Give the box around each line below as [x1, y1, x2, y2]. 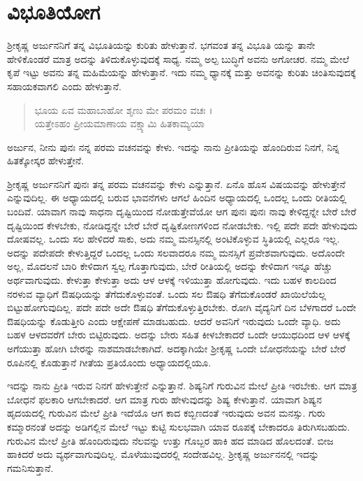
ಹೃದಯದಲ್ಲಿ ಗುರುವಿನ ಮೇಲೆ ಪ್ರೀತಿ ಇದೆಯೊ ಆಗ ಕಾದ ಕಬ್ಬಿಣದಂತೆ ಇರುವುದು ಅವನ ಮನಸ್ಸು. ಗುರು [7, 405, 325, 420]
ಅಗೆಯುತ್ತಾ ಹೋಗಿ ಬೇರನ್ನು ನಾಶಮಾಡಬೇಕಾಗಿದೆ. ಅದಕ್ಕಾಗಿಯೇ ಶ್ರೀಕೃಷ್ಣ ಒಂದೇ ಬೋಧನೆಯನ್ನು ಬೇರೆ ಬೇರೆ [7, 341, 346, 355]
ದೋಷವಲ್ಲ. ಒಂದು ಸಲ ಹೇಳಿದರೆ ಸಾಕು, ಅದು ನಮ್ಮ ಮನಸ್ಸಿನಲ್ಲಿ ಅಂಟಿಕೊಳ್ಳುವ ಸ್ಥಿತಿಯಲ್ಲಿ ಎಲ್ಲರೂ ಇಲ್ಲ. [7, 231, 340, 246]
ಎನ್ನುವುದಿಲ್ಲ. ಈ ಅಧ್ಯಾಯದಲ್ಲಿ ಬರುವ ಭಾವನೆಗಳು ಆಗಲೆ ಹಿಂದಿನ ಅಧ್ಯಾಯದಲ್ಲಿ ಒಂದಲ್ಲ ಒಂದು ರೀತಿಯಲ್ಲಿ [7, 190, 347, 205]
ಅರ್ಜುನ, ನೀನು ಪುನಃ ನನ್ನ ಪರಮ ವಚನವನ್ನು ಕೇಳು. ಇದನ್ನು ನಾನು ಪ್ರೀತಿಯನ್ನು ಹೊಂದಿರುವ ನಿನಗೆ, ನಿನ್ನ [7, 139, 339, 154]
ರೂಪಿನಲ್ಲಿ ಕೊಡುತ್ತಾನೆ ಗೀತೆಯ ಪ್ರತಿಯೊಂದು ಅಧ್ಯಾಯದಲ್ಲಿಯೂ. [7, 354, 212, 369]
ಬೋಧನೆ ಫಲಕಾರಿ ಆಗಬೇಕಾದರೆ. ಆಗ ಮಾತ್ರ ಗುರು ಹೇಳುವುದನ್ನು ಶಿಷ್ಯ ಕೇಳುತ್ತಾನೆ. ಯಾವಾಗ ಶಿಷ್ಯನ [7, 392, 322, 406]
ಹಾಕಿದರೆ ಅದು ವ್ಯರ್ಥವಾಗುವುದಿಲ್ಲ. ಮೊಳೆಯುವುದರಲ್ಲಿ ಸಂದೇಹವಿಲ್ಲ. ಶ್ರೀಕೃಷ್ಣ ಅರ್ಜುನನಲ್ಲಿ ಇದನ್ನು [7, 447, 320, 461]
